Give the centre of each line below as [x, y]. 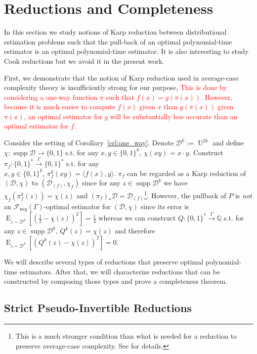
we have [176, 183]
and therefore [135, 231]
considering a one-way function [51, 97]
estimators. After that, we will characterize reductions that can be [120, 271]
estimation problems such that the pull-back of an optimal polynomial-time [118, 41]
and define [228, 143]
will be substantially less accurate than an [174, 116]
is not [243, 195]
